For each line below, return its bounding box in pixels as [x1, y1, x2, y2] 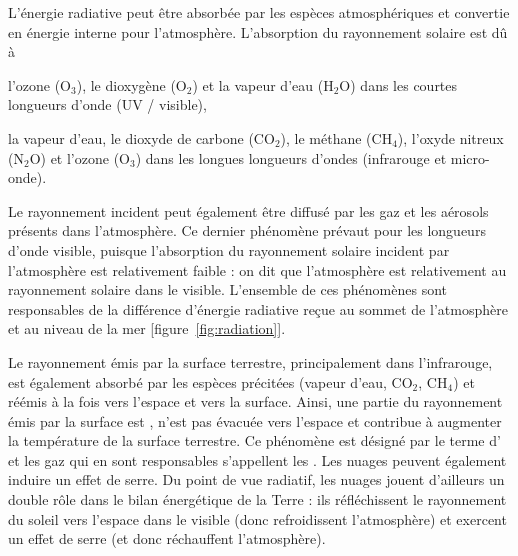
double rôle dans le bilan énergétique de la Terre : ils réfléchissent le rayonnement [8, 489, 507, 510]
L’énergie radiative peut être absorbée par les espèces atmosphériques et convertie [8, 2, 510, 22]
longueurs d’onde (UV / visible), [8, 94, 207, 115]
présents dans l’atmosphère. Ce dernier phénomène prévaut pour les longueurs [8, 220, 486, 241]
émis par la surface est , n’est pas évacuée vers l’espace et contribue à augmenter [8, 410, 502, 431]
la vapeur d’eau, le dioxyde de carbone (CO [8, 127, 275, 148]
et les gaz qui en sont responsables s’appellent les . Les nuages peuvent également [8, 449, 507, 470]
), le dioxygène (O [76, 74, 187, 95]
